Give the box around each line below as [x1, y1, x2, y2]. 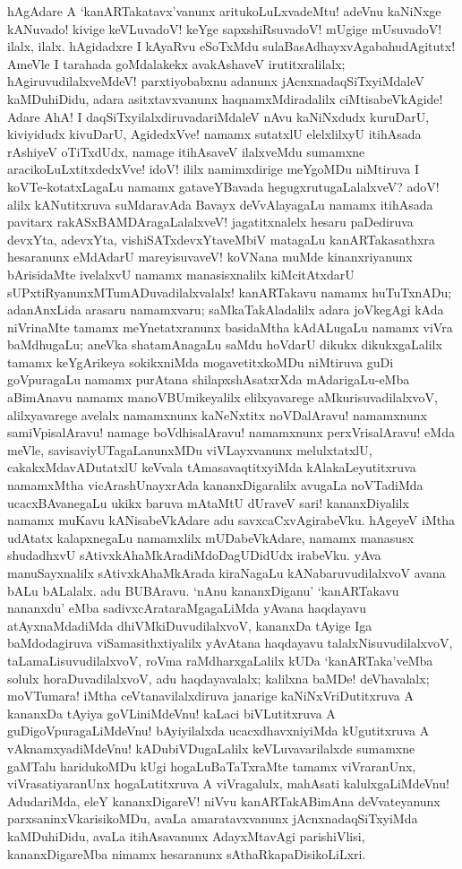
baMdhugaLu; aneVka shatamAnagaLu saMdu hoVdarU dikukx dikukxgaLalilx [7, 335, 442, 354]
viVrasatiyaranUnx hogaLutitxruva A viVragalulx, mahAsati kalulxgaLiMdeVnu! [7, 774, 449, 793]
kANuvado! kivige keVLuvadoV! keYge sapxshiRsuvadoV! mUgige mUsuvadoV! [7, 19, 442, 38]
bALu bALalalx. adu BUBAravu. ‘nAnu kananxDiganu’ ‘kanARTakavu [7, 581, 399, 599]
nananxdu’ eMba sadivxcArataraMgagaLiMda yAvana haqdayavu [7, 598, 366, 617]
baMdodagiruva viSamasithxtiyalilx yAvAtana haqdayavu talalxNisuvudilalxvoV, [7, 633, 453, 652]
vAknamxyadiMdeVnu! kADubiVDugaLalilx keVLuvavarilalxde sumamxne [7, 738, 415, 757]
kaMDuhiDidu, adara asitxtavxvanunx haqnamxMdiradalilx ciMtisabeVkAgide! [7, 89, 443, 108]
